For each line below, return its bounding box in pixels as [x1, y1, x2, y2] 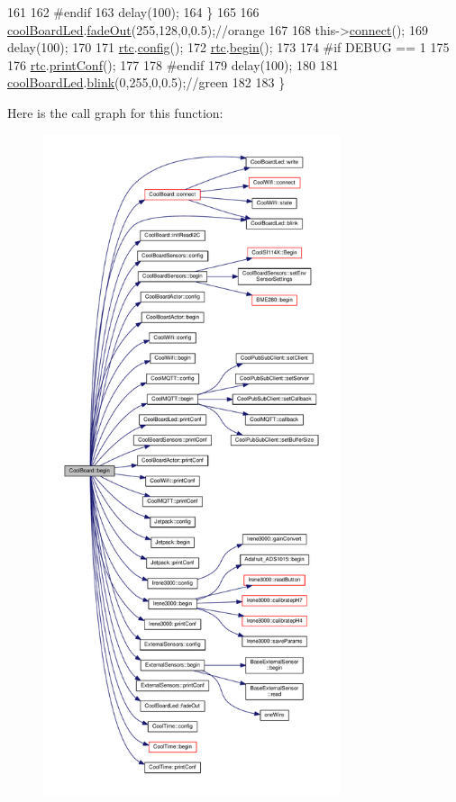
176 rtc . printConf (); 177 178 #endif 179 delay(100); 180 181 [7, 55, 339, 74]
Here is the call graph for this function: [7, 103, 223, 122]
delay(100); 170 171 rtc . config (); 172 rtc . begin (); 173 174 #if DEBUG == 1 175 [7, 38, 450, 57]
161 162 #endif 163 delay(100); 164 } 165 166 [7, 3, 260, 21]
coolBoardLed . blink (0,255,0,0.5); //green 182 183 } [7, 73, 286, 92]
